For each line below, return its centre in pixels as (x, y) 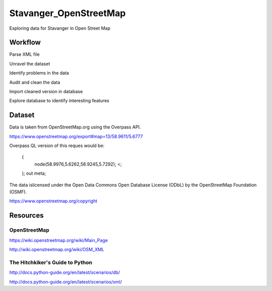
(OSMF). (18, 192)
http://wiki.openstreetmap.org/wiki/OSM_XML (57, 249)
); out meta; (34, 173)
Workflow (25, 43)
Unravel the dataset (30, 63)
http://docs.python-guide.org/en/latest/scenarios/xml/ (65, 281)
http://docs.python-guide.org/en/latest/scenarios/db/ (65, 272)
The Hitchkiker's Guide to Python (51, 262)
